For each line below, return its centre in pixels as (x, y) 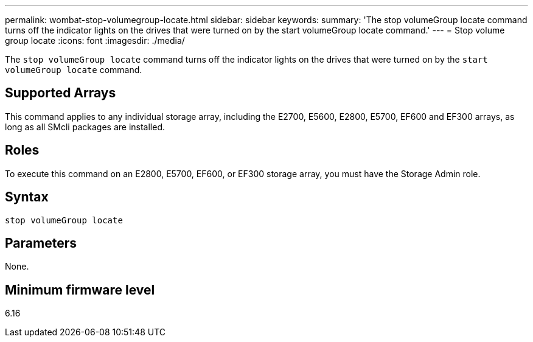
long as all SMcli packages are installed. (85, 127)
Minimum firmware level (80, 290)
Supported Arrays (61, 93)
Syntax (27, 197)
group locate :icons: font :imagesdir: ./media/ (95, 40)
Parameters (41, 243)
